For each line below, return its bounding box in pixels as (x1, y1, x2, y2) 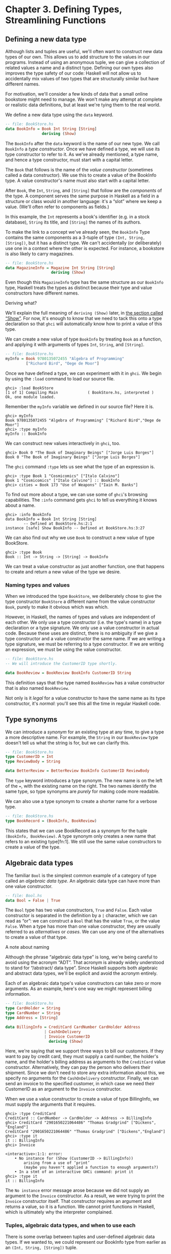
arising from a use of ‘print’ (23, 1160, 90, 1166)
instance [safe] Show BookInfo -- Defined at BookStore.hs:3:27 (5, 525, 145, 530)
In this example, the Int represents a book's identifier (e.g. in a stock (5, 213, 150, 219)
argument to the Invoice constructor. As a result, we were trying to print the (5, 1193, 164, 1199)
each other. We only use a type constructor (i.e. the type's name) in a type (5, 619, 162, 625)
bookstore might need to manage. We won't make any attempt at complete (5, 96, 162, 102)
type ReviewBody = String (5, 759, 60, 764)
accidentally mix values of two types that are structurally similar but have (5, 76, 159, 81)
